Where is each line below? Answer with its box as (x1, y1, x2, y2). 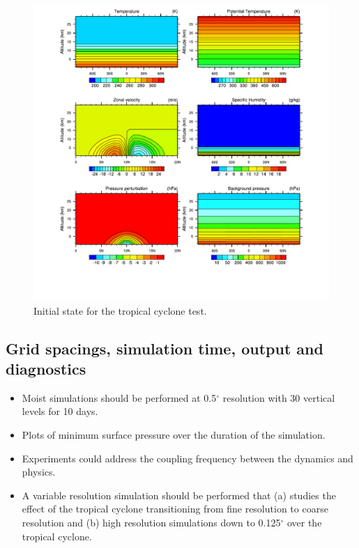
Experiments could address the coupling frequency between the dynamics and (22, 451, 353, 465)
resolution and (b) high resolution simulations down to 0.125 (22, 515, 281, 529)
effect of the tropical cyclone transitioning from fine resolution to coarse (22, 501, 328, 516)
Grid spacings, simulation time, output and (6, 337, 323, 359)
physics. (22, 464, 56, 479)
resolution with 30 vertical (222, 390, 335, 405)
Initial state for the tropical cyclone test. (33, 303, 207, 318)
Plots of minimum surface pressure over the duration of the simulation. (22, 427, 326, 441)
